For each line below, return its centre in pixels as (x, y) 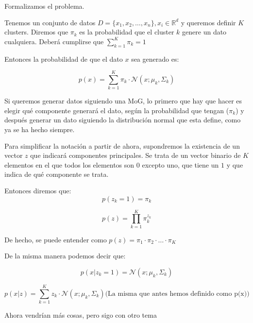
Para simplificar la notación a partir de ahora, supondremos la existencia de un (122, 145)
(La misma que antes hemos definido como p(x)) (177, 294)
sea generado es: (155, 59)
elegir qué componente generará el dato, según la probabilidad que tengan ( (117, 110)
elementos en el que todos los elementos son (69, 164)
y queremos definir (208, 22)
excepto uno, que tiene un (180, 164)
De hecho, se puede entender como (56, 239)
